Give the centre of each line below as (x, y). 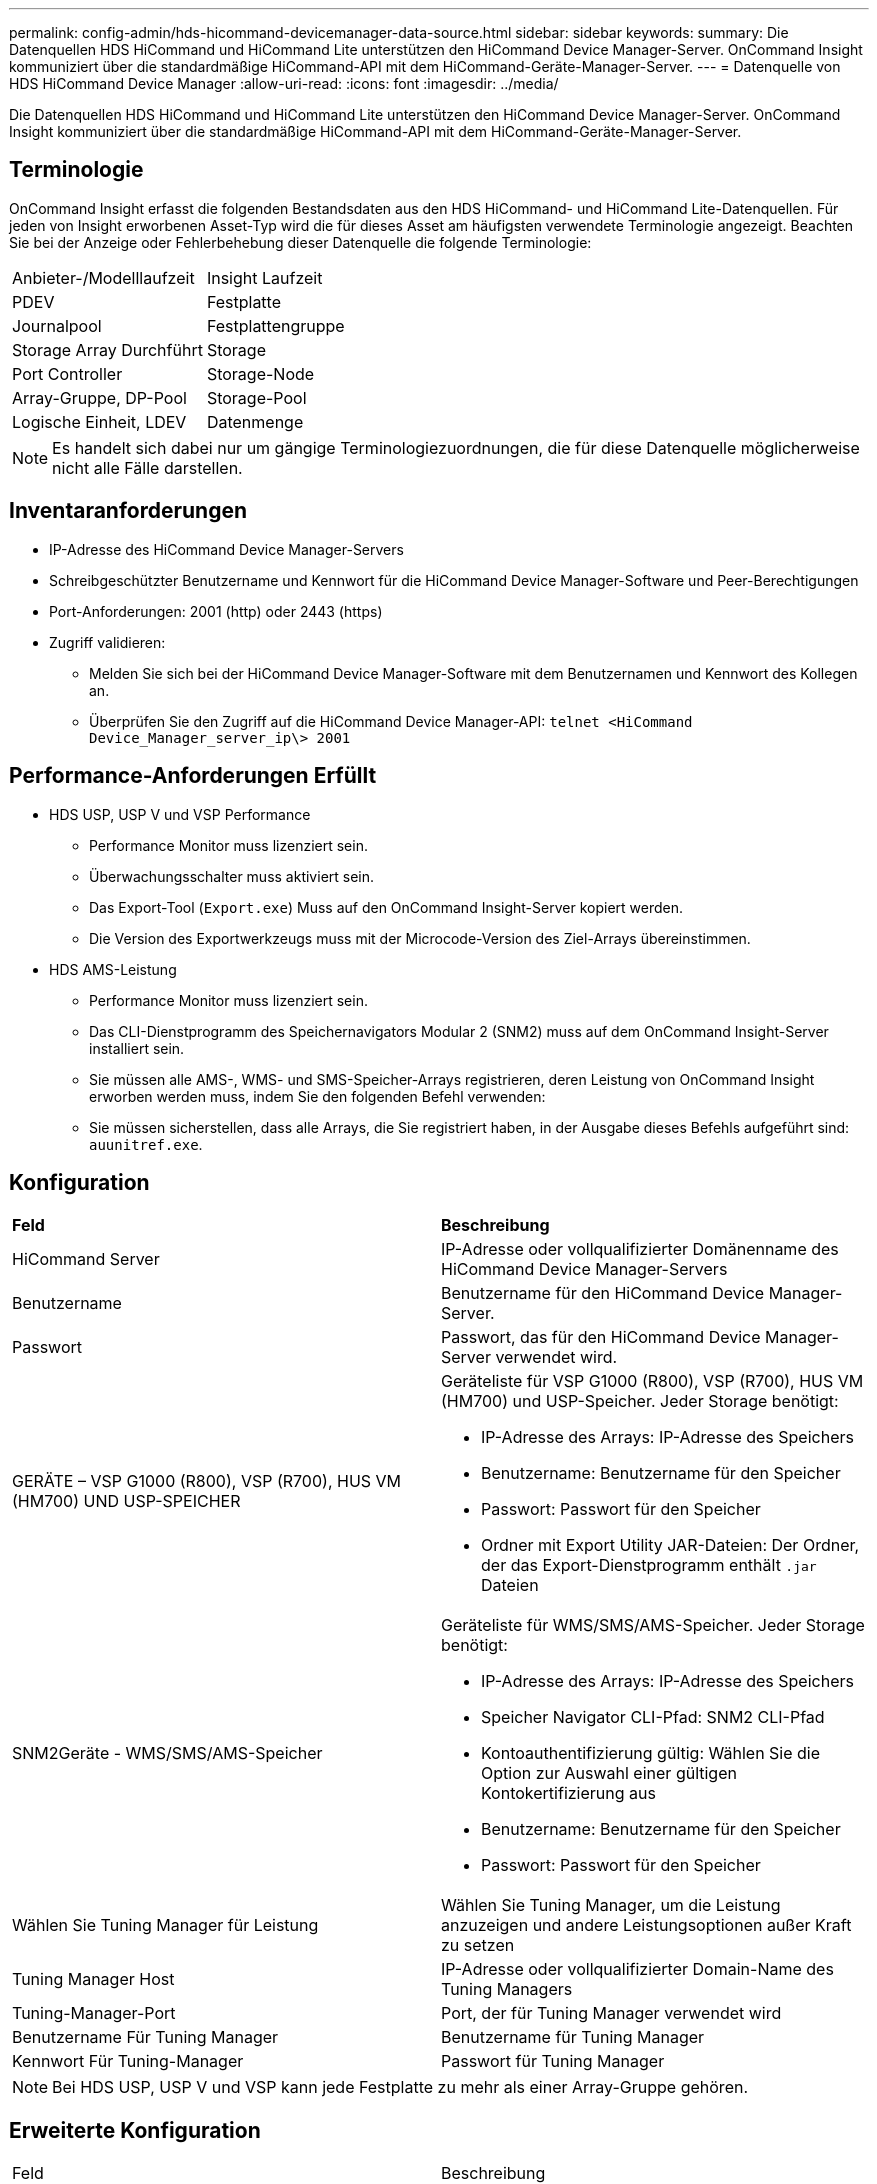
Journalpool (57, 325)
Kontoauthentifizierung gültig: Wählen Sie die (651, 1753)
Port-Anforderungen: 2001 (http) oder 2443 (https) (216, 611)
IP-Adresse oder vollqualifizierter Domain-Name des (637, 1969)
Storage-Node (260, 373)
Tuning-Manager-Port (94, 2013)
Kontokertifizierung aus (568, 1793)
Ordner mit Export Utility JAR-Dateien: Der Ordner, (670, 1545)
